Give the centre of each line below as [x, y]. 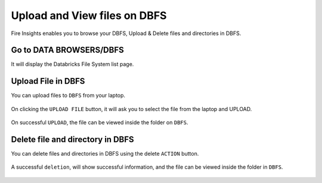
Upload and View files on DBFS [89, 15]
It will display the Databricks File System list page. [72, 64]
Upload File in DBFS [48, 81]
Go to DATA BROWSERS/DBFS [68, 50]
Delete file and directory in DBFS [72, 139]
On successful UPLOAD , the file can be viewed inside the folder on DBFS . [100, 122]
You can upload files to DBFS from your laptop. [68, 96]
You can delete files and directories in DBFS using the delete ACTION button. [105, 154]
